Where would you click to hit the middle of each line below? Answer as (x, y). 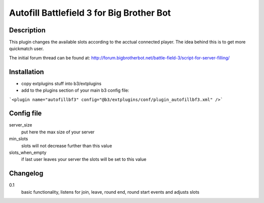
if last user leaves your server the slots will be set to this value (84, 159)
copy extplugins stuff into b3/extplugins (61, 83)
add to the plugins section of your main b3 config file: (75, 90)
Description (27, 30)
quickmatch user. (26, 49)
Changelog (26, 173)
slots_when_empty (28, 152)
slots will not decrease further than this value (67, 146)
